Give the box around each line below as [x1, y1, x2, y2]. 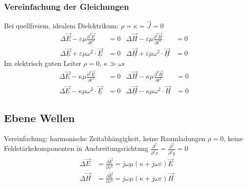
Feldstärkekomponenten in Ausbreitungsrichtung [4, 143, 149, 153]
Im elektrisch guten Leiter [4, 58, 81, 68]
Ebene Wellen [4, 110, 75, 125]
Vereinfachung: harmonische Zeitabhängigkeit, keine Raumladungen [4, 133, 206, 143]
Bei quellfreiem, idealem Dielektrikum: [4, 21, 119, 31]
